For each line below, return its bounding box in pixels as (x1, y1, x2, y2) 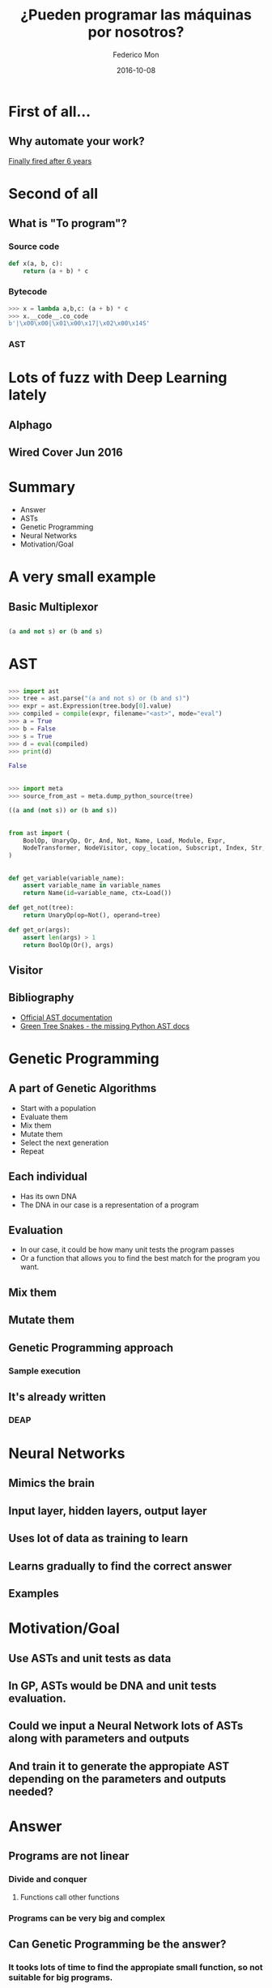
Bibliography (8, 991, 74, 1005)
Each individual (8, 1170, 87, 1184)
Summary (8, 478, 75, 496)
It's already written (8, 1390, 107, 1403)
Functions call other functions (19, 1892, 120, 1902)
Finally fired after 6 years (8, 156, 92, 165)
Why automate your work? (8, 135, 146, 148)
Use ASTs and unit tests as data (8, 1652, 172, 1665)
